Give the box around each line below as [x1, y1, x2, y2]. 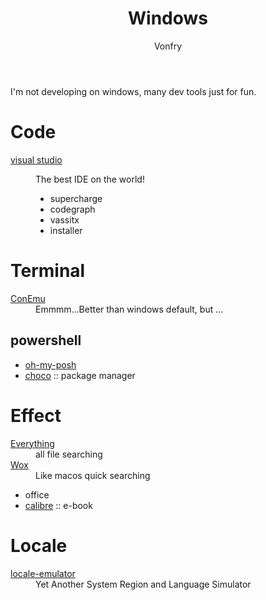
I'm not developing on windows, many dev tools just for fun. [10, 85, 257, 97]
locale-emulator [10, 567, 76, 579]
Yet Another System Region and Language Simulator [35, 578, 252, 590]
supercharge [49, 192, 103, 204]
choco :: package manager [24, 369, 136, 381]
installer [49, 224, 83, 236]
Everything [10, 437, 55, 449]
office [24, 488, 50, 501]
